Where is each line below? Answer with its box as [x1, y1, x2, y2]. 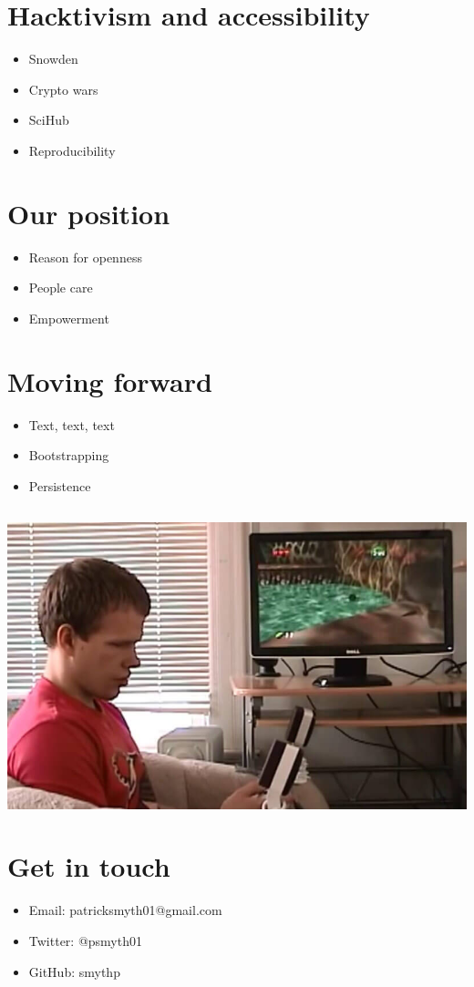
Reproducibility [28, 140, 116, 159]
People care [28, 278, 93, 297]
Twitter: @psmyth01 [28, 931, 142, 951]
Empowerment [28, 308, 109, 327]
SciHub [28, 110, 69, 129]
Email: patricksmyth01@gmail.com [28, 900, 222, 920]
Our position [7, 194, 170, 231]
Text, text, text [28, 415, 115, 434]
